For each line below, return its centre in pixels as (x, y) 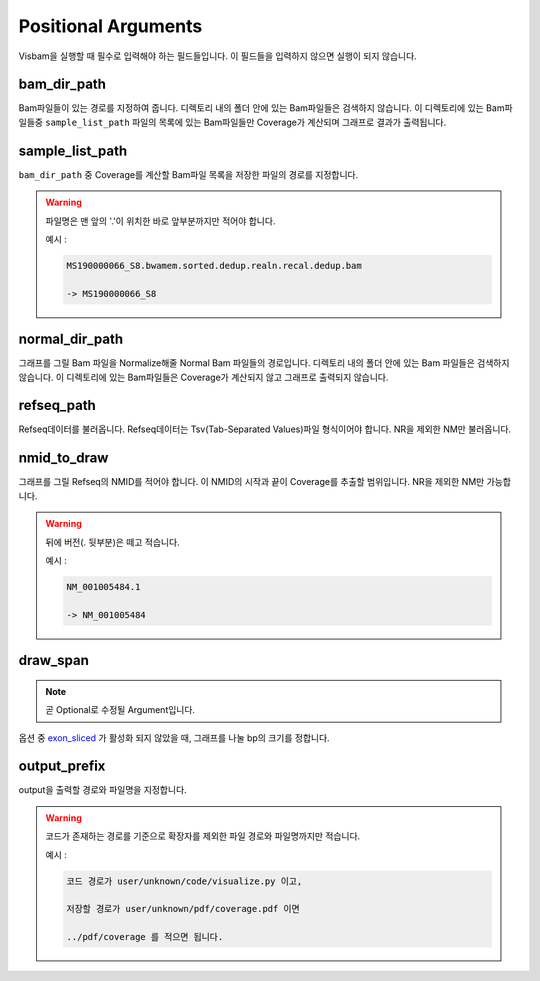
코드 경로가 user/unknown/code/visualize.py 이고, (184, 881)
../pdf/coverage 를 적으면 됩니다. (145, 937)
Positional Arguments (110, 26)
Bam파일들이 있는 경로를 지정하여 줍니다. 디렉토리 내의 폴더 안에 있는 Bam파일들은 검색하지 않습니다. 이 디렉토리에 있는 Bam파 (266, 108)
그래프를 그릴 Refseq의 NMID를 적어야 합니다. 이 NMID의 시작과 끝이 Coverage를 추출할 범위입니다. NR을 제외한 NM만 (251, 482)
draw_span (54, 660)
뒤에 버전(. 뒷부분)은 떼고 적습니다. (112, 542)
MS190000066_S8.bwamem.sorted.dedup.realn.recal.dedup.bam (214, 265)
